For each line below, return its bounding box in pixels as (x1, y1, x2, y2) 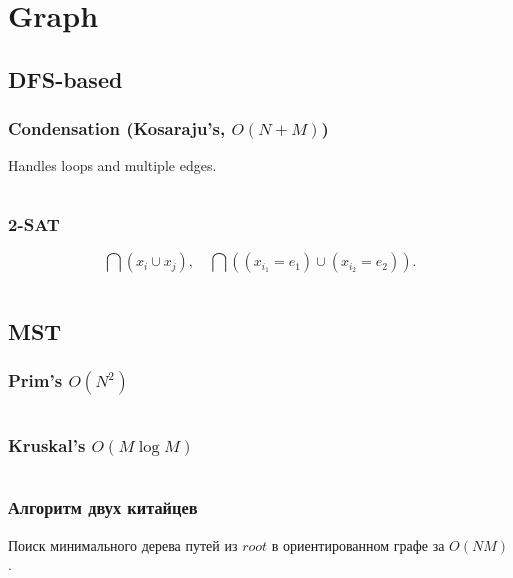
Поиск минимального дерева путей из (8, 534, 238, 555)
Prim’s (8, 367, 63, 392)
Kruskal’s (8, 433, 86, 458)
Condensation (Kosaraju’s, (8, 116, 226, 141)
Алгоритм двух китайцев (8, 495, 198, 520)
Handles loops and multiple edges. (8, 155, 217, 176)
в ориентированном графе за (271, 534, 445, 555)
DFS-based (8, 63, 123, 94)
